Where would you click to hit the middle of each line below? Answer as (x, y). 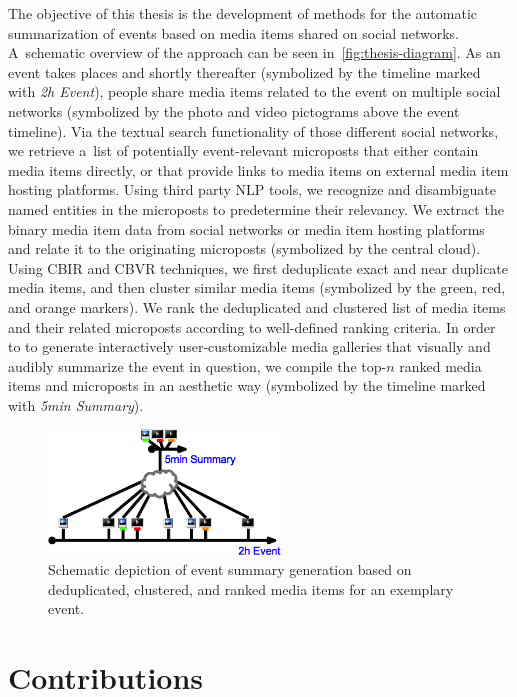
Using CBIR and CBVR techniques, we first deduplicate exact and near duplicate (258, 267)
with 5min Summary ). (76, 404)
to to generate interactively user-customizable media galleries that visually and (249, 346)
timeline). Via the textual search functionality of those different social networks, (253, 130)
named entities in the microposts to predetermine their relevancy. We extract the (256, 208)
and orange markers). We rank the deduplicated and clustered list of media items (257, 306)
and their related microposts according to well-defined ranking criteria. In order (252, 326)
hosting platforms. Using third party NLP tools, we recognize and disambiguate (252, 189)
